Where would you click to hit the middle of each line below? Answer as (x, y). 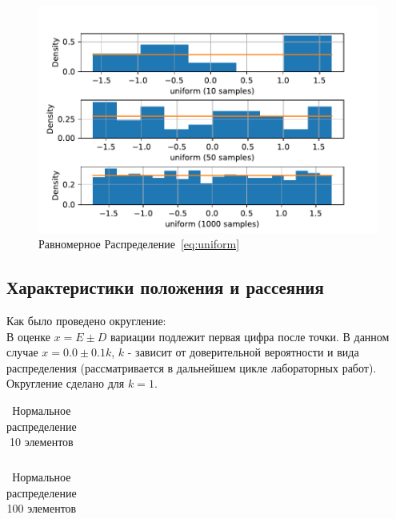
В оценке (28, 336)
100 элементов (42, 508)
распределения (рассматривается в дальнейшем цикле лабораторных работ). (192, 367)
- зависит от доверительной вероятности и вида (243, 352)
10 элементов (41, 442)
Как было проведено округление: (86, 321)
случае (22, 352)
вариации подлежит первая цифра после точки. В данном (250, 336)
